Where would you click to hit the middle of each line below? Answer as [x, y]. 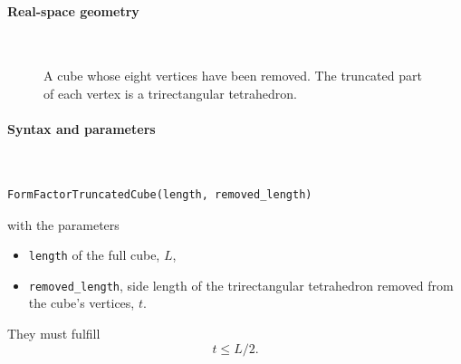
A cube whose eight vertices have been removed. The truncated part [233, 76]
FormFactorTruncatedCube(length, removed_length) [160, 194]
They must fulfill [54, 334]
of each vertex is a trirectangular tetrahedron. [170, 93]
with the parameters [63, 224]
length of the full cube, [94, 255]
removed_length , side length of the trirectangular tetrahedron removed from [241, 285]
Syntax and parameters [82, 129]
